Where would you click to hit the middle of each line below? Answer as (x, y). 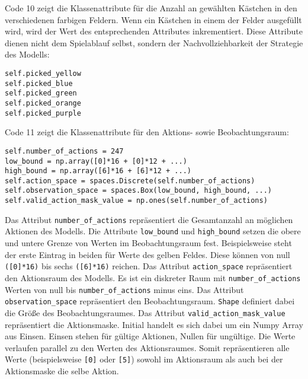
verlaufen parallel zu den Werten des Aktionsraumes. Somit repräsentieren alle (147, 347)
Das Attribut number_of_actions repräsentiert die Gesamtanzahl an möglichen (149, 219)
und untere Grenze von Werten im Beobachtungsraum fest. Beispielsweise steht (148, 243)
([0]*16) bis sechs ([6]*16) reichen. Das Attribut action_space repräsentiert (149, 266)
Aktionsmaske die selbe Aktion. (62, 371)
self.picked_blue (39, 83)
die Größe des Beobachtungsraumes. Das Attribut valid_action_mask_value (145, 312)
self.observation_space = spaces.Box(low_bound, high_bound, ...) (139, 191)
